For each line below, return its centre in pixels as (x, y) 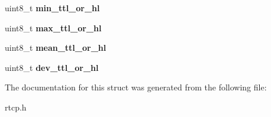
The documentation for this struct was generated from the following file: (136, 87)
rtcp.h (16, 107)
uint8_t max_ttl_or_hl (53, 27)
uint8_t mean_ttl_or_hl (56, 48)
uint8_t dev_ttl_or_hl (52, 67)
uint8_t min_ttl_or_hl (52, 8)
